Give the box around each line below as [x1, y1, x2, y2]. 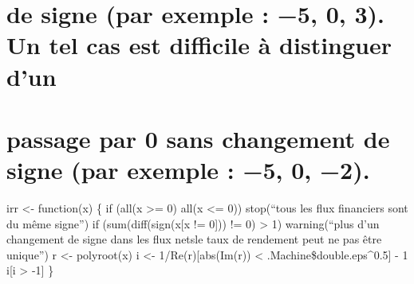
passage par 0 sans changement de [6, 122, 390, 154]
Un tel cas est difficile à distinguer [6, 29, 392, 61]
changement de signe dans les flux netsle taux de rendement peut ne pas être [6, 231, 382, 247]
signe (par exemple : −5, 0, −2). [6, 154, 370, 186]
